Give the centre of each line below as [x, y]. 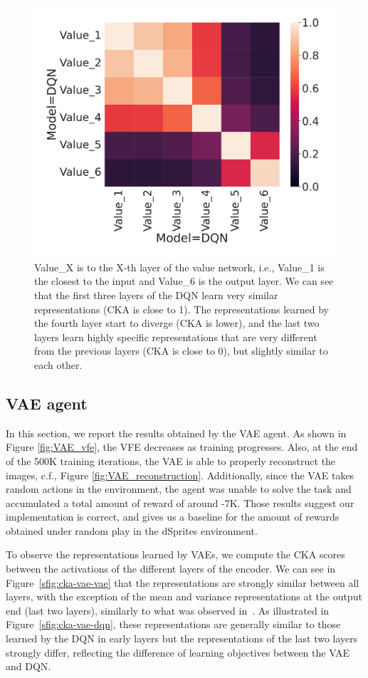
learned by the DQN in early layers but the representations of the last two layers [182, 638]
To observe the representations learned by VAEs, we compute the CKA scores [175, 554]
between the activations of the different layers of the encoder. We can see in [171, 569]
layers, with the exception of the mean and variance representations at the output [184, 596]
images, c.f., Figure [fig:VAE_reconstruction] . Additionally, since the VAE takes [180, 475]
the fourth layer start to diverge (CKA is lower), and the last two [177, 323]
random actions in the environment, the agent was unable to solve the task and [179, 489]
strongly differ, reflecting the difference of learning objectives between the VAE [178, 652]
